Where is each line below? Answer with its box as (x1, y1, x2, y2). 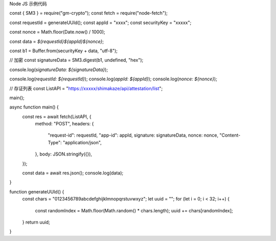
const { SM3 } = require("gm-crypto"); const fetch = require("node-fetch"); (9, 10, 168, 16)
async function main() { (9, 104, 59, 110)
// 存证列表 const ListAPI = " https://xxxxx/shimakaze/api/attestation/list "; (9, 85, 163, 92)
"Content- (219, 132, 241, 138)
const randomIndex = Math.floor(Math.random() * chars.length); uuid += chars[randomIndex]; (35, 207, 233, 213)
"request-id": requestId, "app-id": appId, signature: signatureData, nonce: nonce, (48, 132, 219, 138)
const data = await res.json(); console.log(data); (22, 170, 124, 176)
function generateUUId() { (9, 188, 64, 194)
